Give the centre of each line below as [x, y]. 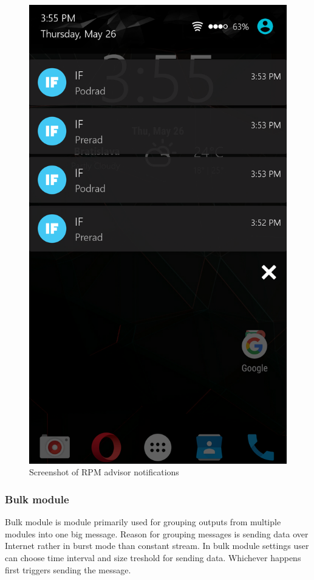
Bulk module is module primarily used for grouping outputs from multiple [143, 522]
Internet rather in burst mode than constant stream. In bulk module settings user [157, 546]
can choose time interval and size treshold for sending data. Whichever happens [153, 557]
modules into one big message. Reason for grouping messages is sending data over [157, 533]
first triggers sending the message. [68, 569]
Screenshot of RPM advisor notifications [104, 472]
